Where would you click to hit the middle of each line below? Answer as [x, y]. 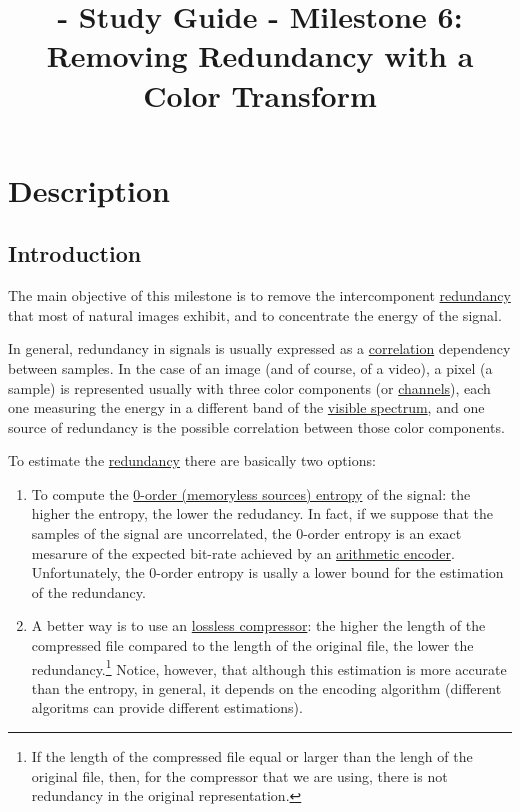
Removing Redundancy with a [260, 55]
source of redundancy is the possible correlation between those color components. [256, 426]
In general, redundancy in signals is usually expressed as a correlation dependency [259, 348]
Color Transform [260, 94]
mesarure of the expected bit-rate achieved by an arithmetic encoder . [243, 552]
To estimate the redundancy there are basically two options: [192, 460]
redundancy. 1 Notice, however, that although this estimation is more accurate [269, 667]
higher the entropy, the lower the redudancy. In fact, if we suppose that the [262, 513]
